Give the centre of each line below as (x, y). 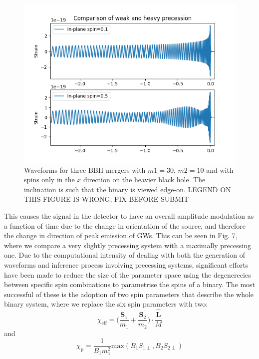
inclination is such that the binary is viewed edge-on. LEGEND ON (128, 189)
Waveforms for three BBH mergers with (85, 170)
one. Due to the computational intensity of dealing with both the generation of (125, 255)
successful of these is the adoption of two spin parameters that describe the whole (129, 294)
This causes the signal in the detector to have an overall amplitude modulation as (129, 215)
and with (220, 170)
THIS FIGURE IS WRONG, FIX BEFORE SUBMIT (107, 199)
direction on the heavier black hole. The (144, 179)
